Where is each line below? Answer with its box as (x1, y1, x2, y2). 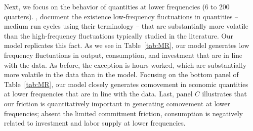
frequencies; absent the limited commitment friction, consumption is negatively (4, 108, 243, 118)
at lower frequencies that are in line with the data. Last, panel (4, 88, 193, 99)
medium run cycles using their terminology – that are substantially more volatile (4, 21, 249, 31)
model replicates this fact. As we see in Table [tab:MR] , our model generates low (4, 40, 250, 50)
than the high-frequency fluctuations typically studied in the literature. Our (4, 30, 233, 41)
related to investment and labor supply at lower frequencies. (4, 118, 186, 128)
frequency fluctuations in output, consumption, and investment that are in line (4, 49, 243, 60)
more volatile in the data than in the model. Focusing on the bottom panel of (4, 69, 239, 80)
